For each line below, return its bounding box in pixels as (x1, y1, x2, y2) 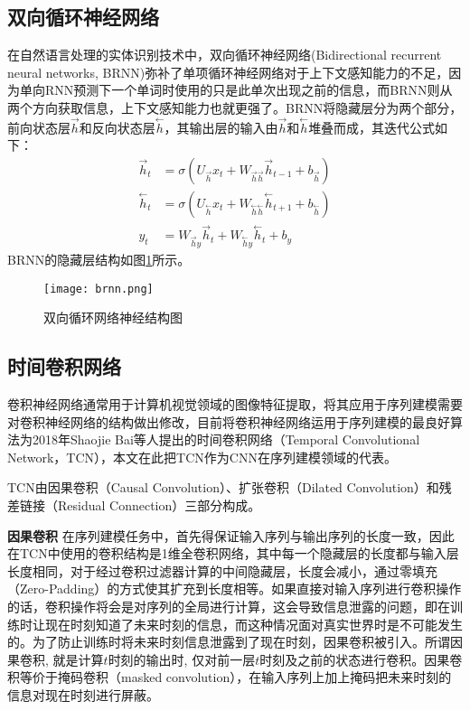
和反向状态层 (79, 117, 155, 136)
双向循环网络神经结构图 (43, 308, 183, 327)
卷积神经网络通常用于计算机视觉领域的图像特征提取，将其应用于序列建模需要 (7, 395, 463, 414)
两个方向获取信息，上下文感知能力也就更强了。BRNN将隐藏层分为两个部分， (7, 98, 463, 117)
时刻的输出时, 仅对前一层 (108, 649, 256, 668)
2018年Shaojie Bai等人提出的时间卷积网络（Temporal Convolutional (32, 430, 420, 449)
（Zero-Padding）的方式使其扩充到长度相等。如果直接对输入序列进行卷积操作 (7, 579, 462, 598)
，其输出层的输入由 (164, 117, 278, 136)
